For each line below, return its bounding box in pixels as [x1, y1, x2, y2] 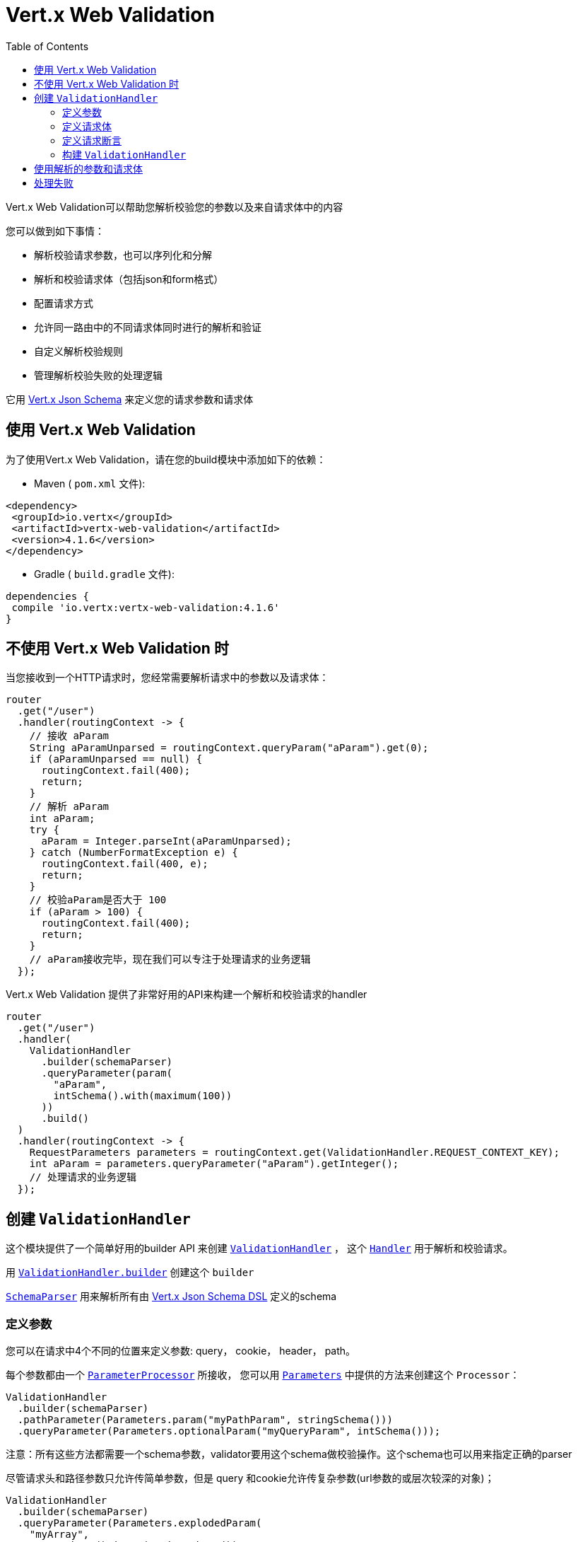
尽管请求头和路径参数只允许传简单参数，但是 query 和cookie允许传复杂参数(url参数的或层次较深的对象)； [6, 1472, 495, 1485]
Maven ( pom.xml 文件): [34, 477, 146, 489]
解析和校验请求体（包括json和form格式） [34, 272, 224, 285]
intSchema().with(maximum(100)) [53, 1090, 232, 1102]
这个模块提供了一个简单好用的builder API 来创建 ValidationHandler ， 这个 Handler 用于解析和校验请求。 [6, 1242, 513, 1255]
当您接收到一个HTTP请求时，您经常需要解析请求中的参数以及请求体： [6, 671, 329, 684]
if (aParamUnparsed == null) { [29, 753, 203, 765]
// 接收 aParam [29, 730, 110, 742]
